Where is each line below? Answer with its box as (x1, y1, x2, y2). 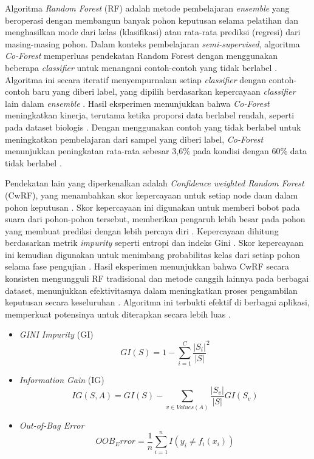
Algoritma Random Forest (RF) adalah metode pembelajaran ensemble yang (5, 2, 290, 14)
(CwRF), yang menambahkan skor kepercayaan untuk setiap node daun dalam (5, 188, 298, 201)
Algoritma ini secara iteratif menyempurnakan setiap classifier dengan (5, 73, 266, 86)
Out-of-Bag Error (19, 418, 84, 431)
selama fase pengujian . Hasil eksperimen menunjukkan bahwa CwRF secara (5, 260, 289, 273)
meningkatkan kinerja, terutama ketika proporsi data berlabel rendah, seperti (5, 109, 295, 121)
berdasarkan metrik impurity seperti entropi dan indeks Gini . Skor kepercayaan (5, 236, 304, 249)
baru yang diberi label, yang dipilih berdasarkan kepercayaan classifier (32, 85, 296, 98)
